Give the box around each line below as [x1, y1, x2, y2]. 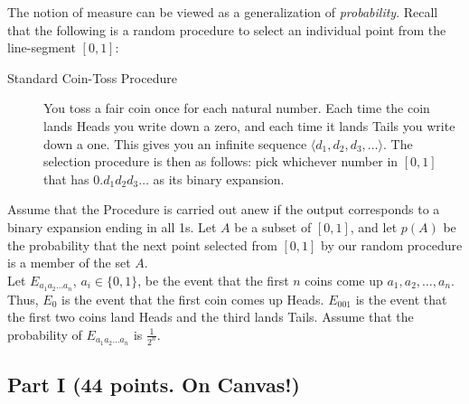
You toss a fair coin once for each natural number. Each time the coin [43, 99, 430, 117]
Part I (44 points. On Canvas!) [7, 371, 300, 399]
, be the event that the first [137, 270, 289, 289]
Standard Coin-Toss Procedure [7, 68, 177, 87]
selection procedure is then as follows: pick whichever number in [43, 152, 399, 171]
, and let [350, 217, 398, 236]
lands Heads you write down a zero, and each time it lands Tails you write [43, 116, 455, 135]
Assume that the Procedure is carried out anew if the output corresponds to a [7, 200, 440, 219]
